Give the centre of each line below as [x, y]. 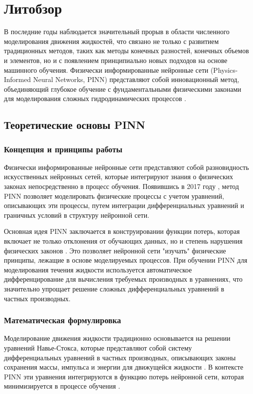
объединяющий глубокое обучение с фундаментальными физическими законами [123, 89]
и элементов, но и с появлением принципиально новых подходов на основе [116, 60]
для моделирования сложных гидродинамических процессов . [95, 98]
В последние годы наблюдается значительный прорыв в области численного [117, 31]
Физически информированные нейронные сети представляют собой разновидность [126, 167]
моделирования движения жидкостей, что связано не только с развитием [111, 41]
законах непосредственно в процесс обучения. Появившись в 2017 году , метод [122, 186]
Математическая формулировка [63, 320]
